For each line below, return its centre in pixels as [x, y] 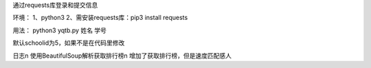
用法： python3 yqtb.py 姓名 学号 [59, 30]
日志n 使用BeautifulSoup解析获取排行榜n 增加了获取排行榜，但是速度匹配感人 [122, 56]
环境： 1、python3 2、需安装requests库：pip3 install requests [100, 18]
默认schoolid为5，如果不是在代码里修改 [69, 43]
